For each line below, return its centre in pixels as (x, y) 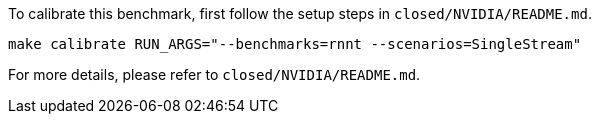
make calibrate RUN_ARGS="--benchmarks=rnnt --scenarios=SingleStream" (295, 44)
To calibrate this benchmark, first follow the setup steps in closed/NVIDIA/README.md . (300, 13)
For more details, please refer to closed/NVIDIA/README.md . (214, 74)
